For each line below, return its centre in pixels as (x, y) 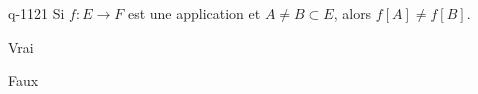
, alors (352, 13)
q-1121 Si (36, 13)
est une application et (194, 13)
